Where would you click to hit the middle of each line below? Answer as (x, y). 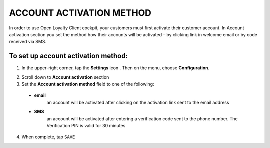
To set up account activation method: (69, 56)
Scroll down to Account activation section (65, 77)
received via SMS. (28, 42)
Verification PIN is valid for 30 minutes (86, 125)
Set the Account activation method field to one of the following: (88, 84)
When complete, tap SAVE (48, 137)
